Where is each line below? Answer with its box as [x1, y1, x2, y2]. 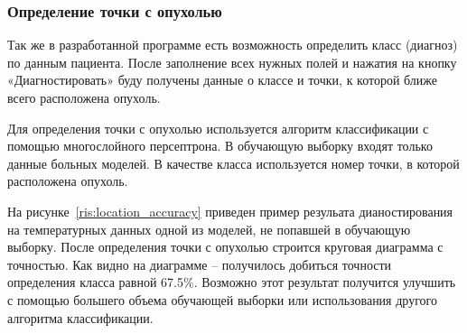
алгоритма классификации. [7, 308, 154, 327]
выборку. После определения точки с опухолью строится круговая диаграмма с [7, 237, 444, 256]
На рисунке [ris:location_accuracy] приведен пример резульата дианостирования [7, 201, 453, 220]
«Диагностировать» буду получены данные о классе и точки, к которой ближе [7, 70, 438, 89]
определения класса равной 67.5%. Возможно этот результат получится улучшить [7, 273, 456, 291]
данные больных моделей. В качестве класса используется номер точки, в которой [7, 153, 460, 172]
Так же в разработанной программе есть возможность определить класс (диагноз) [7, 35, 458, 54]
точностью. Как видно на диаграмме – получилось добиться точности [7, 254, 392, 273]
